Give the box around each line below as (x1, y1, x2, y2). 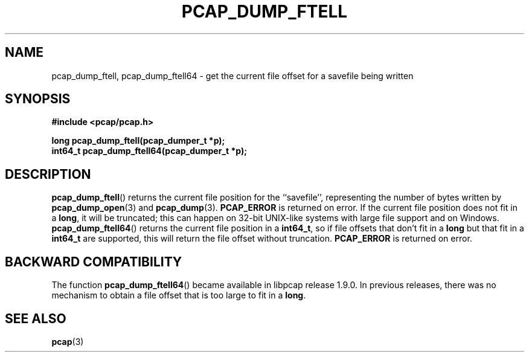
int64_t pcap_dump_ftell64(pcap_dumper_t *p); (51, 146, 248, 156)
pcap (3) (51, 336, 84, 347)
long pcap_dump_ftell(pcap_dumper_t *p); (51, 135, 225, 146)
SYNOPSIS (5, 91, 71, 107)
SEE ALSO (5, 310, 66, 326)
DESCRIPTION (5, 166, 91, 182)
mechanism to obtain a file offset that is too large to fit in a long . (51, 290, 306, 301)
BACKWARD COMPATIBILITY (5, 254, 182, 269)
